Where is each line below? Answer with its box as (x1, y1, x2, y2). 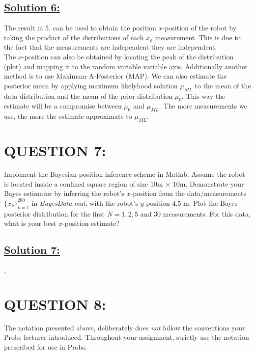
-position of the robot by (162, 23, 237, 33)
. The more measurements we (159, 101, 247, 111)
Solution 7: (4, 242, 60, 257)
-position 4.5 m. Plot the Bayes (143, 197, 238, 208)
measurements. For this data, (163, 208, 251, 218)
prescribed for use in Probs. (4, 341, 87, 352)
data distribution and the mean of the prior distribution (4, 90, 172, 101)
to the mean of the (195, 80, 251, 90)
